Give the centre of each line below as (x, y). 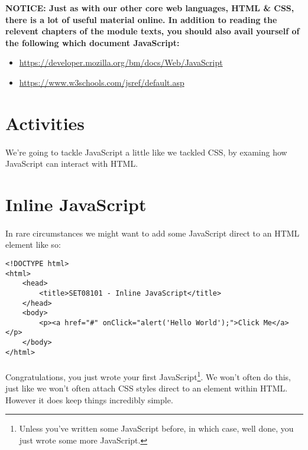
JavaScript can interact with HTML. (72, 164)
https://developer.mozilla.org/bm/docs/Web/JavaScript (121, 62)
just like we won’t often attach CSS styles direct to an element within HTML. (147, 388)
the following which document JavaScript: (93, 42)
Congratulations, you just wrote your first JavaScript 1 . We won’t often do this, (148, 376)
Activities (45, 123)
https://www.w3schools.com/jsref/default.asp (102, 82)
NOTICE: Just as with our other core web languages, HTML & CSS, (150, 8)
